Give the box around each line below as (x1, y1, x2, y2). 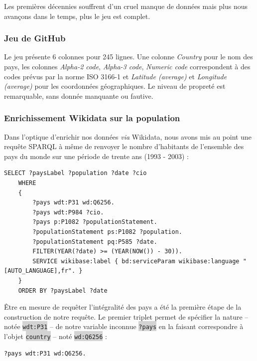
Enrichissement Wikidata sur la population (4, 112, 180, 124)
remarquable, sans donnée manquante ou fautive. (4, 90, 153, 101)
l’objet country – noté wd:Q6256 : (4, 331, 107, 341)
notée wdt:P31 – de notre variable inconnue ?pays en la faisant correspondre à (4, 321, 244, 332)
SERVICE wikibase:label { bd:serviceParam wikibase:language (32, 257, 240, 265)
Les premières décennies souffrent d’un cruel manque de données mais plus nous (4, 1, 248, 11)
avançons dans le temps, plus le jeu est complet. (4, 10, 150, 21)
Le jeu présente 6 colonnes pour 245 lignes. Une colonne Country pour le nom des (4, 51, 253, 62)
